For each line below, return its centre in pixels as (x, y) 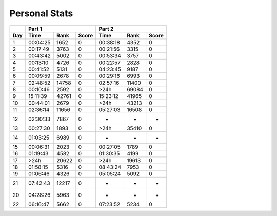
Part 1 (35, 29)
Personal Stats (41, 13)
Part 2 (106, 29)
